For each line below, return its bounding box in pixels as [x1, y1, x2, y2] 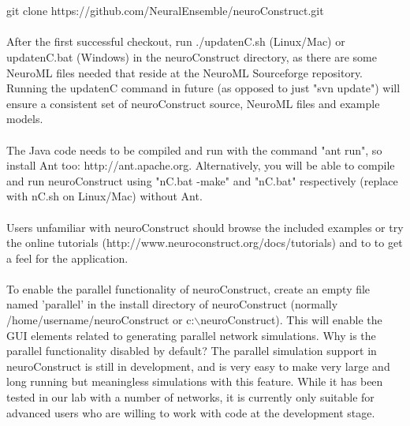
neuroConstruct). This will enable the [200, 312, 382, 328]
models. [6, 110, 43, 127]
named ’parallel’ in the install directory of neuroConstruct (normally [6, 296, 338, 312]
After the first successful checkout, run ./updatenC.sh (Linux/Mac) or [6, 33, 345, 50]
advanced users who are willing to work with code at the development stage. [6, 404, 375, 420]
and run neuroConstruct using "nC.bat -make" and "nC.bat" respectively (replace [6, 172, 398, 189]
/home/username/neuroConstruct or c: [6, 312, 195, 328]
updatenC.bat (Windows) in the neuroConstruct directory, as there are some [6, 48, 377, 65]
